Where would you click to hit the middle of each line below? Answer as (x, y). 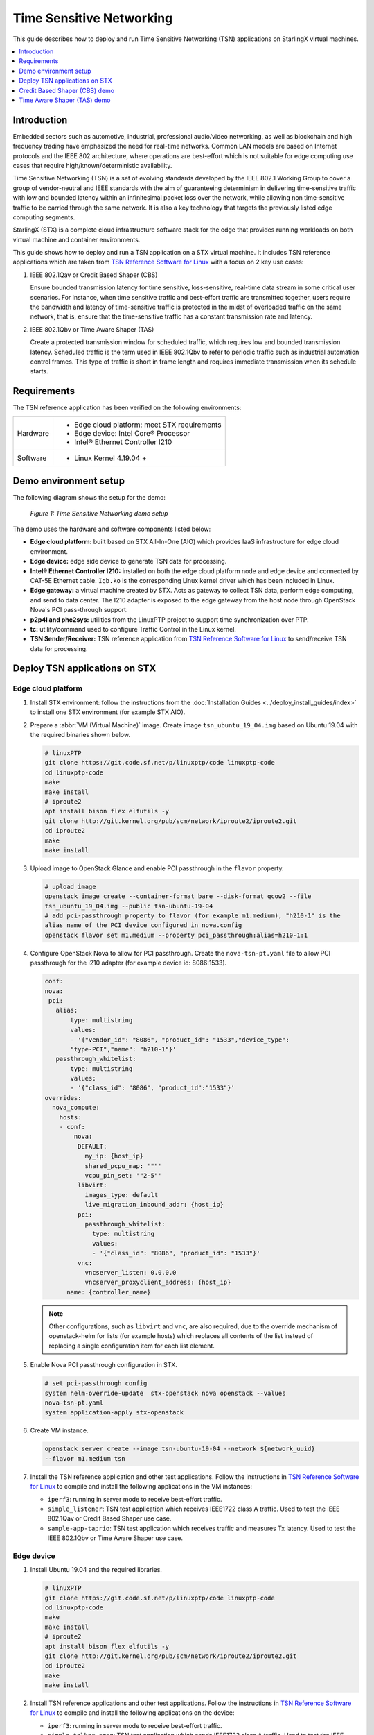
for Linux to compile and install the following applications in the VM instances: (141, 1487)
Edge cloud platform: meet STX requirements (148, 425)
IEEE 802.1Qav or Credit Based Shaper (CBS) (94, 275)
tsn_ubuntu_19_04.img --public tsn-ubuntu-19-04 (129, 906)
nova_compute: (76, 1108)
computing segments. (44, 217)
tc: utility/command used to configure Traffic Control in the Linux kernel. (133, 629)
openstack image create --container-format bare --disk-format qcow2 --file (178, 896)
